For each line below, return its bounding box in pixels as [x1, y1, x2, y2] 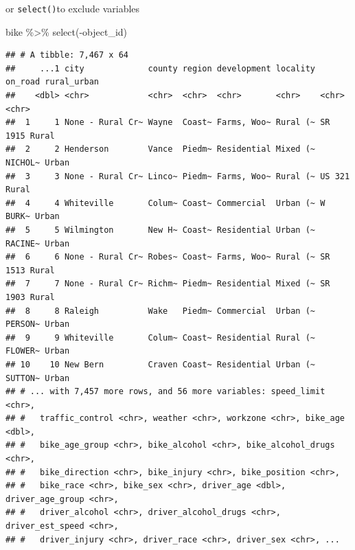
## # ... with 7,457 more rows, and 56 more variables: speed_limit [5, 387, 325, 397]
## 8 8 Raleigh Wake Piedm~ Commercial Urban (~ [5, 306, 316, 316]
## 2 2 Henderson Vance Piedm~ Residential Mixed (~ [5, 144, 316, 154]
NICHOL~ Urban [5, 158, 70, 168]
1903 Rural [5, 292, 55, 302]
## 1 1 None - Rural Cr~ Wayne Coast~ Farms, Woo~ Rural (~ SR [5, 117, 330, 128]
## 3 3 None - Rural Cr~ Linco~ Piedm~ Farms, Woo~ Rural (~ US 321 [5, 171, 350, 181]
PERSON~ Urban [5, 319, 70, 330]
